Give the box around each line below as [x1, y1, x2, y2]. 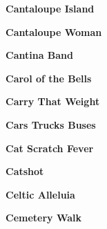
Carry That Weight [6, 94, 100, 109]
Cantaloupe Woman [6, 24, 102, 39]
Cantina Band [6, 48, 73, 62]
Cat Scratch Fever [6, 140, 94, 155]
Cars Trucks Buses [6, 117, 96, 131]
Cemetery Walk [6, 210, 82, 225]
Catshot [6, 164, 44, 178]
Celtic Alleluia [6, 187, 75, 201]
